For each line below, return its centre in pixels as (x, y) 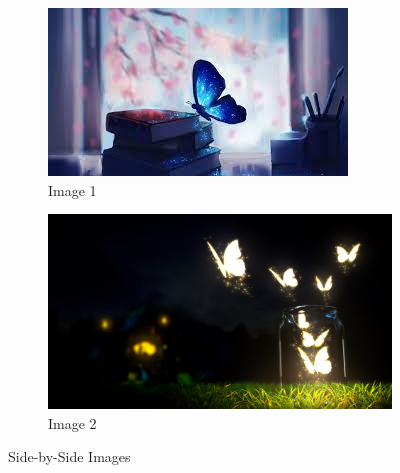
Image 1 (72, 189)
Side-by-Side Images (69, 456)
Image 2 (72, 422)
